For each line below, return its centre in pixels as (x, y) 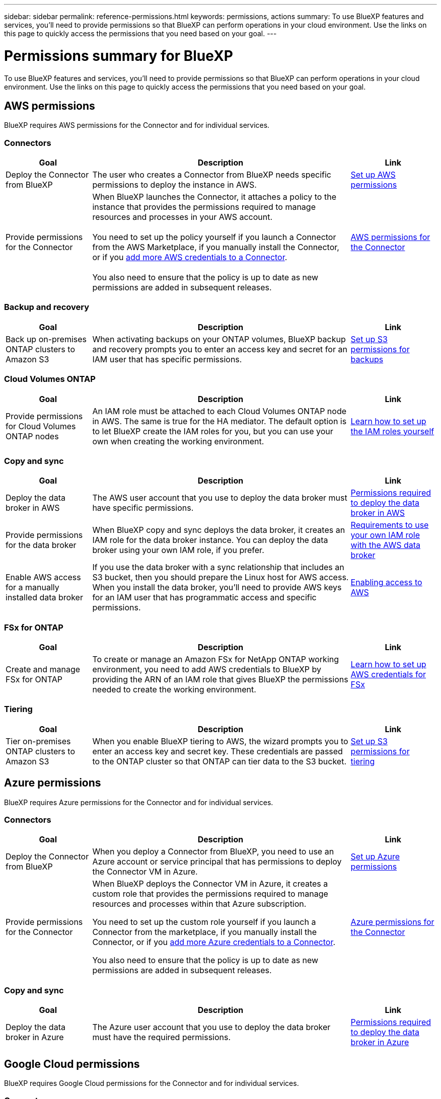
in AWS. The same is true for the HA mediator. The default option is (219, 421)
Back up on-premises (46, 339)
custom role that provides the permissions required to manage (210, 894)
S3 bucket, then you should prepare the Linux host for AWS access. (220, 577)
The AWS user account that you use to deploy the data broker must (220, 498)
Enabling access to (386, 582)
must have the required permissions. (162, 1037)
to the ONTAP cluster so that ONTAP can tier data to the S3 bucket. (219, 761)
